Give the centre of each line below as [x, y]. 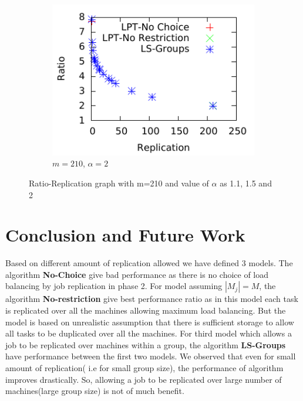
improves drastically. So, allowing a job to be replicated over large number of [144, 379]
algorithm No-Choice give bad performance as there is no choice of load [137, 274]
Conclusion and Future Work [125, 235]
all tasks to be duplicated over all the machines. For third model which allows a [149, 333]
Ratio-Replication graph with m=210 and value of [119, 183]
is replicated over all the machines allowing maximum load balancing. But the [146, 310]
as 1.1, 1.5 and [246, 183]
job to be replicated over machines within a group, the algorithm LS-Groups [146, 344]
